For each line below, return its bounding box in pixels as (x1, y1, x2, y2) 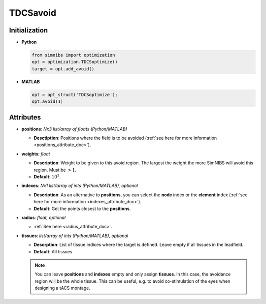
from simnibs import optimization (32, 52, 115, 58)
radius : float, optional (21, 214, 66, 220)
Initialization (9, 26, 48, 34)
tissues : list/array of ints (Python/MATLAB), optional (21, 233, 128, 239)
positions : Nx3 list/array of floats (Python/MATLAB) (21, 126, 128, 132)
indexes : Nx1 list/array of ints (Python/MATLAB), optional (21, 182, 138, 189)
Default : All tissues (33, 248, 72, 254)
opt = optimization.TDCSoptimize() (32, 59, 118, 65)
